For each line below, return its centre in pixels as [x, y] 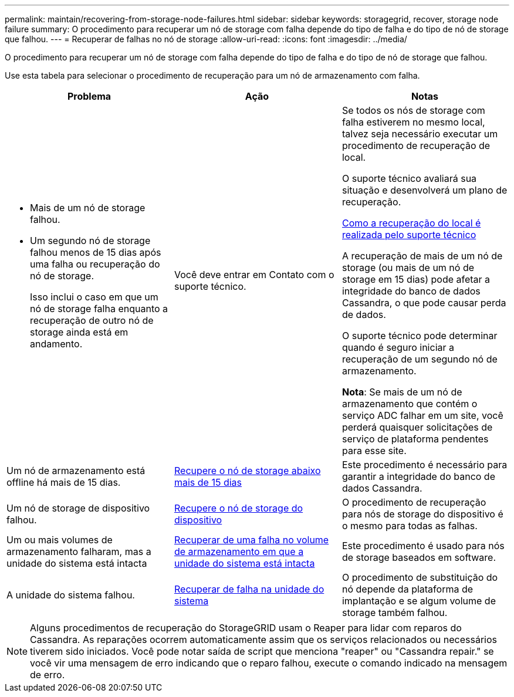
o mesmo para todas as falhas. [410, 526]
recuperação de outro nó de [92, 320]
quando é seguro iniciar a [398, 347]
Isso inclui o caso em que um [94, 297]
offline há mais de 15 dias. [64, 482]
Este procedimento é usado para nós [423, 546]
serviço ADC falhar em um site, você [422, 415]
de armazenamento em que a [239, 551]
